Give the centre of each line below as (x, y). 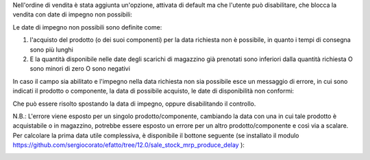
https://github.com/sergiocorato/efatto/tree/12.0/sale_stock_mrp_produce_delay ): (128, 145)
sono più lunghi (51, 49)
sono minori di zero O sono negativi (80, 69)
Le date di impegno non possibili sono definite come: (87, 27)
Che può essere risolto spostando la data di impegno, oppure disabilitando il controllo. (134, 104)
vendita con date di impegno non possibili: (73, 14)
